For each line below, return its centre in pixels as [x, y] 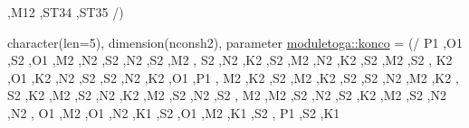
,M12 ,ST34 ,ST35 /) [66, 12]
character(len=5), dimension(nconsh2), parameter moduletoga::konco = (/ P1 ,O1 [235, 42]
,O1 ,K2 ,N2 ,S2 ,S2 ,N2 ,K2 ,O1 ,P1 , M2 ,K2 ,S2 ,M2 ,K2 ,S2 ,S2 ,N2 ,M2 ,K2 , [233, 77]
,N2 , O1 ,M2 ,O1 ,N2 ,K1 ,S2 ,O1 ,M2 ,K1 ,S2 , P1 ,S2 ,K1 [174, 112]
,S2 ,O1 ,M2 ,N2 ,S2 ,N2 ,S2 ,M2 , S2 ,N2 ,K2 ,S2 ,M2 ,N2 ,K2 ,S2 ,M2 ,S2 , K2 [230, 60]
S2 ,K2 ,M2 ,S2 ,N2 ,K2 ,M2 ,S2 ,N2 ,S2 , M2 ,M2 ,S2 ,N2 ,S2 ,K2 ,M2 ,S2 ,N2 [227, 95]
